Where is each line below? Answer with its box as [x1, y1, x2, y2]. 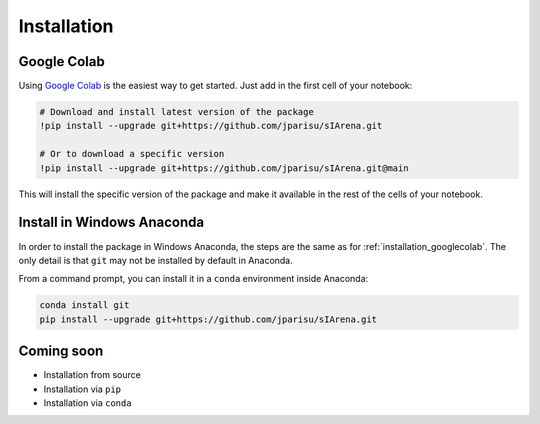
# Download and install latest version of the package [39, 106, 314, 118]
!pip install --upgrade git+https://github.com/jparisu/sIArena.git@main [39, 162, 409, 174]
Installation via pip [43, 383, 122, 395]
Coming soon [18, 343, 104, 360]
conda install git [39, 300, 130, 311]
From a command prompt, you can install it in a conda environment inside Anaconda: [18, 273, 369, 285]
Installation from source [43, 369, 142, 381]
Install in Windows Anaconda [18, 214, 205, 231]
